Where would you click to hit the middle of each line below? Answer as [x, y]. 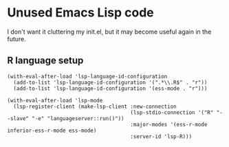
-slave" [18, 118]
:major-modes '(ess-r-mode [169, 124]
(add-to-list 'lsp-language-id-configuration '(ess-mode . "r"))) [110, 88]
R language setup [45, 61]
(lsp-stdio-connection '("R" [172, 112]
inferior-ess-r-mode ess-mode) [52, 131]
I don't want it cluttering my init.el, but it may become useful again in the [109, 32]
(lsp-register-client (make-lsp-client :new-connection [95, 106]
